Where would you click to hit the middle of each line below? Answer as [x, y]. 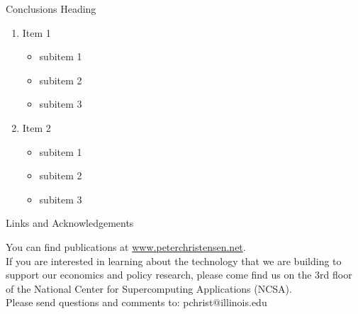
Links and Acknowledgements [70, 223]
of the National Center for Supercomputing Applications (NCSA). [149, 288]
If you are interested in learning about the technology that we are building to [174, 260]
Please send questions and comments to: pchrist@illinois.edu [136, 302]
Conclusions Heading [51, 9]
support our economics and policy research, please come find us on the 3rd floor [179, 275]
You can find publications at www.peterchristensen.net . [126, 246]
